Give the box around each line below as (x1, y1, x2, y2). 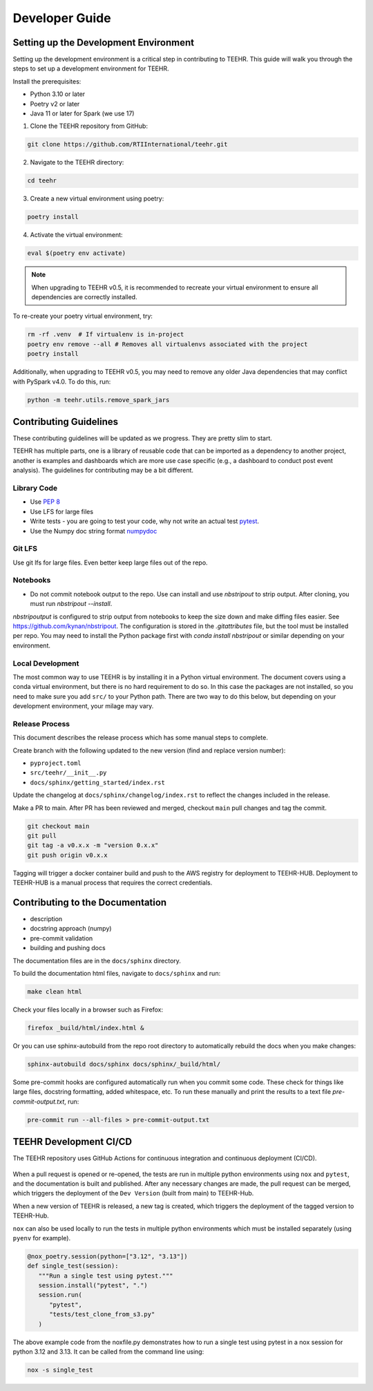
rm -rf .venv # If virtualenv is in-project (27, 330, 184, 339)
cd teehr (27, 177, 57, 184)
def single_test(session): (27, 1262, 119, 1270)
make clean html (27, 987, 83, 995)
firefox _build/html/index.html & (27, 1023, 144, 1032)
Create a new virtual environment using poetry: (30, 194, 164, 203)
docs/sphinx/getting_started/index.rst (30, 778, 165, 786)
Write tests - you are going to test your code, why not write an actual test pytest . (30, 517, 259, 525)
